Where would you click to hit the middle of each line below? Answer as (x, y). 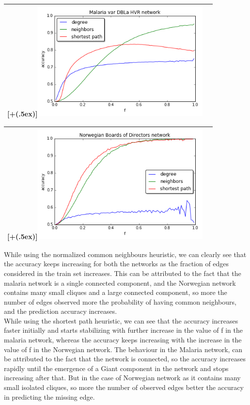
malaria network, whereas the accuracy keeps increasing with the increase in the (123, 340)
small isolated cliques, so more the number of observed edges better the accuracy (124, 387)
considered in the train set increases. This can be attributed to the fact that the (123, 273)
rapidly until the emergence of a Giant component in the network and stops (116, 368)
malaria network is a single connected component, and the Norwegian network (120, 283)
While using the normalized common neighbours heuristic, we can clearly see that (125, 254)
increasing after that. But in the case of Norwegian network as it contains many (122, 378)
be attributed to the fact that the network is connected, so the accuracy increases (125, 359)
